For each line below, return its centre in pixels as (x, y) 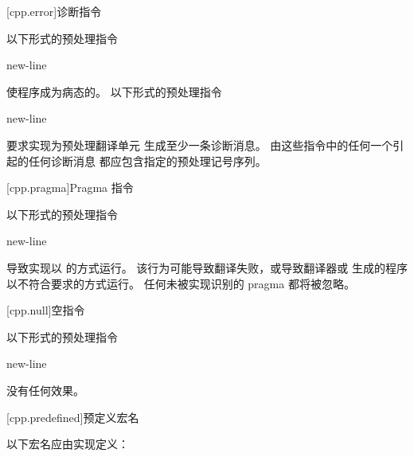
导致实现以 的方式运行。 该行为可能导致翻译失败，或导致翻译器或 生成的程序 (207, 267)
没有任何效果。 (45, 390)
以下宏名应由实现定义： (68, 444)
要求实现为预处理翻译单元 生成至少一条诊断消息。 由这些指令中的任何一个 (200, 145)
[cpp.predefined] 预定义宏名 (73, 417)
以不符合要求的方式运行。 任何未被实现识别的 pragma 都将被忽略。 (181, 283)
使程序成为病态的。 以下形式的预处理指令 (114, 91)
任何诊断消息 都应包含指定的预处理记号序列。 (147, 160)
